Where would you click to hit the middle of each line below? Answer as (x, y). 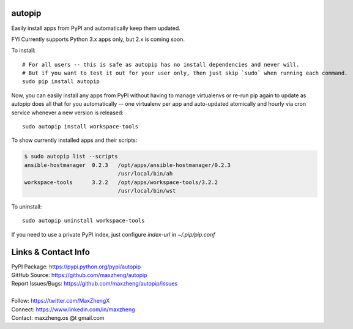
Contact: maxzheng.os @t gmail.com (58, 317)
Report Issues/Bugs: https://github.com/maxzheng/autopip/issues (95, 284)
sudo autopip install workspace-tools (80, 127)
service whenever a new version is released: (67, 113)
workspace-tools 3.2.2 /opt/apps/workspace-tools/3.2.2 (121, 182)
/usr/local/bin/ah (145, 174)
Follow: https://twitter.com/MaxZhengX (61, 301)
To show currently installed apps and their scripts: (74, 140)
